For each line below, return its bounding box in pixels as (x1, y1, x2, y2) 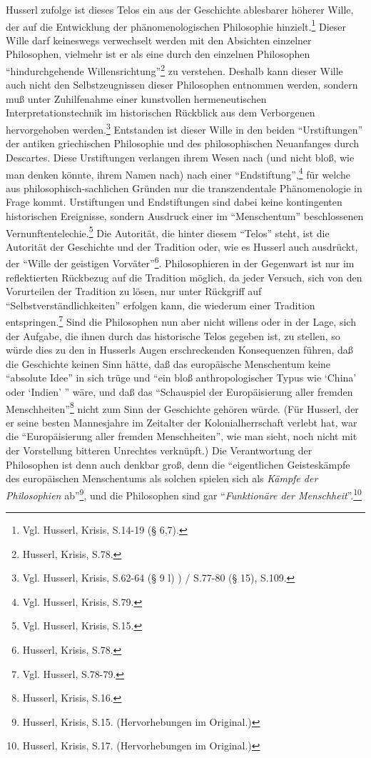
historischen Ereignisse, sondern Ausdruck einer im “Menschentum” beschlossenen (6, 208, 364, 223)
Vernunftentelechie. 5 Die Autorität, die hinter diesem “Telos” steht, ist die (6, 223, 330, 240)
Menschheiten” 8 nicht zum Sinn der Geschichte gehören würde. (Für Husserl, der (6, 399, 359, 416)
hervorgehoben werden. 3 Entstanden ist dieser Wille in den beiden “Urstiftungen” (6, 120, 363, 136)
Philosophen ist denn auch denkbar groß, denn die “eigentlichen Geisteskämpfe (6, 457, 350, 472)
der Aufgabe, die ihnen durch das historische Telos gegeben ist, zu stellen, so (6, 328, 340, 343)
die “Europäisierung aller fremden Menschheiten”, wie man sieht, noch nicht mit (6, 429, 357, 444)
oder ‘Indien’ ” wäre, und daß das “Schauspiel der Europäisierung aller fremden (6, 384, 353, 399)
